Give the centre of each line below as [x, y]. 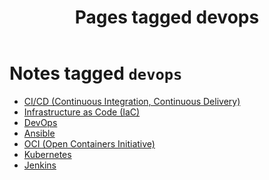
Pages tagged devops [167, 17]
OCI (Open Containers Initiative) [89, 143]
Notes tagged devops [96, 73]
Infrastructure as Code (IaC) [82, 112]
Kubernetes [47, 154]
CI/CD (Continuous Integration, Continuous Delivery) [132, 101]
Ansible [39, 133]
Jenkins [40, 165]
